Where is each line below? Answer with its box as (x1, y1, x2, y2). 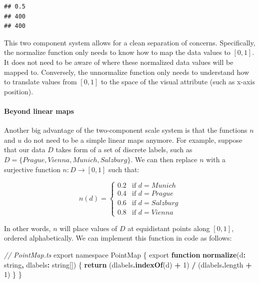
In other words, (4, 223, 51, 233)
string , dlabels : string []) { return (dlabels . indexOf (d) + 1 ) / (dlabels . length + (4, 259, 252, 270)
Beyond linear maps (4, 105, 74, 116)
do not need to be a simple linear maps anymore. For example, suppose (23, 134, 242, 145)
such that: (108, 164, 139, 174)
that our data (4, 144, 45, 155)
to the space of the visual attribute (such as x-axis (100, 76, 255, 87)
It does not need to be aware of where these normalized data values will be (4, 56, 233, 67)
